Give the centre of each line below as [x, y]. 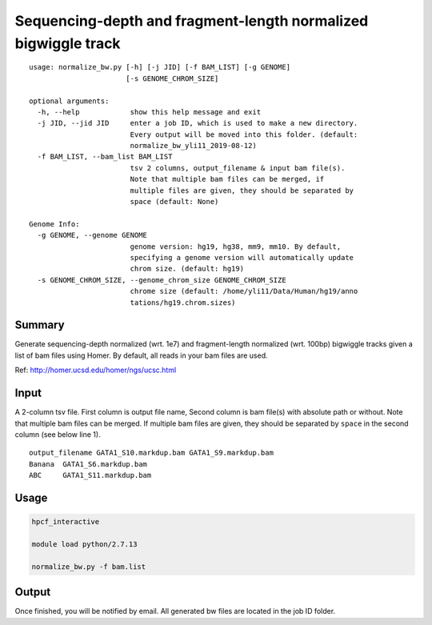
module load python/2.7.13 [84, 544]
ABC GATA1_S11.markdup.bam [90, 475]
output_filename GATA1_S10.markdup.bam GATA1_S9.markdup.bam [151, 453]
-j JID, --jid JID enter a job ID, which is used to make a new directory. [198, 123]
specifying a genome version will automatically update [242, 257]
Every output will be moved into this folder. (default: [244, 134]
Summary [40, 325]
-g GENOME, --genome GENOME [92, 235]
